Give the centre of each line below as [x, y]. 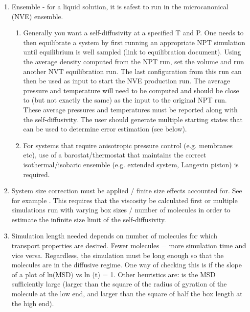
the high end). [33, 303]
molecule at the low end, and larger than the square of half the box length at [127, 294]
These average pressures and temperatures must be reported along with [130, 109]
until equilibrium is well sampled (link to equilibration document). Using [132, 52]
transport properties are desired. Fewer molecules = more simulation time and [129, 246]
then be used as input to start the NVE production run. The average [127, 81]
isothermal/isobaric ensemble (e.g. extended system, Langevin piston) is [131, 164]
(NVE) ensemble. [37, 16]
